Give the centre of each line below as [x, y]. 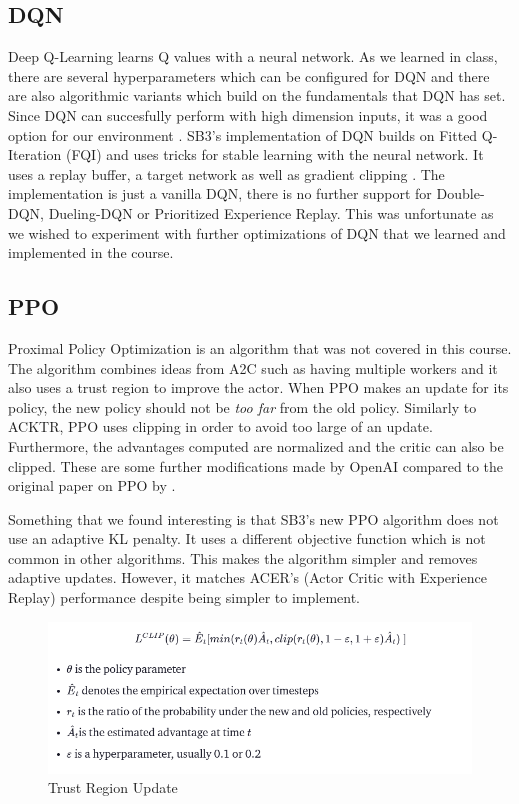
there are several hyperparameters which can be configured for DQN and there [249, 75]
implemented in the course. [91, 252]
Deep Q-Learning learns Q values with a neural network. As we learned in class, [253, 56]
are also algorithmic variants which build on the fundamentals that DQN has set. [257, 95]
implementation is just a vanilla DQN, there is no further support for [220, 193]
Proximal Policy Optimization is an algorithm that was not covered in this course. [260, 347]
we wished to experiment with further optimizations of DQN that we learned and [257, 232]
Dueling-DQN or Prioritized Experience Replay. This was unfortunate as [271, 212]
